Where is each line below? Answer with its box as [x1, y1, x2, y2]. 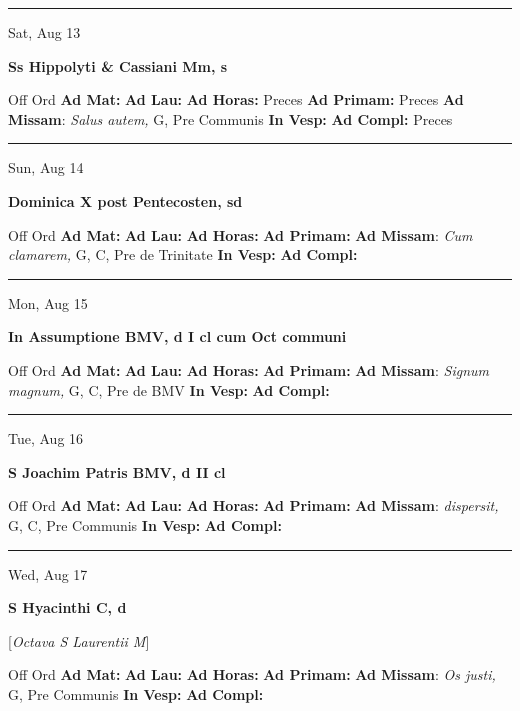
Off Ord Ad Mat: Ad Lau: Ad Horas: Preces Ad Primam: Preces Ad [8, 89, 464, 110]
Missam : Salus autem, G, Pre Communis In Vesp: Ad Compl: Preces [8, 108, 453, 129]
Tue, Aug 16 [8, 428, 84, 449]
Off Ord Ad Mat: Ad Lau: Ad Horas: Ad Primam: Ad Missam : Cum [8, 224, 473, 245]
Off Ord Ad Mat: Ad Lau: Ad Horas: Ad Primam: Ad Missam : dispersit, [8, 495, 499, 516]
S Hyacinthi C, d [8, 597, 127, 618]
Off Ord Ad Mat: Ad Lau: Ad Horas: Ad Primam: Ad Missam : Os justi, [8, 664, 496, 685]
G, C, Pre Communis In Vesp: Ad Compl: [8, 514, 282, 535]
